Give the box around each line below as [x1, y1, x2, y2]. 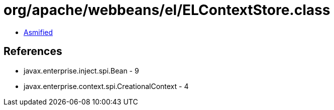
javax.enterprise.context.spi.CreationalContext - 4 [24, 81, 189, 90]
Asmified [24, 27, 53, 36]
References [4, 45, 62, 58]
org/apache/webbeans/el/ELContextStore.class [4, 1, 330, 18]
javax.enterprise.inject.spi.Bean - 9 [24, 66, 139, 75]
